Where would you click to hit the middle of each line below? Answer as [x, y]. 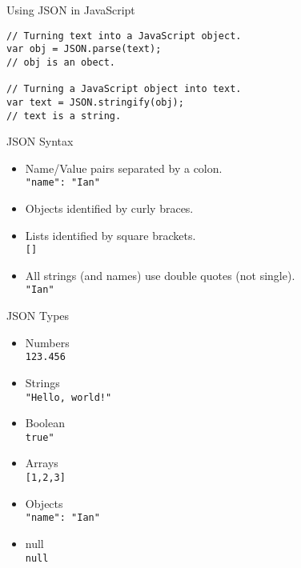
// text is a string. [64, 116]
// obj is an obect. [61, 62]
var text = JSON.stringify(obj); [95, 102]
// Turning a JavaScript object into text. [124, 89]
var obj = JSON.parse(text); [84, 49]
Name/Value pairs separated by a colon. [124, 168]
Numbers [47, 342]
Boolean [45, 423]
